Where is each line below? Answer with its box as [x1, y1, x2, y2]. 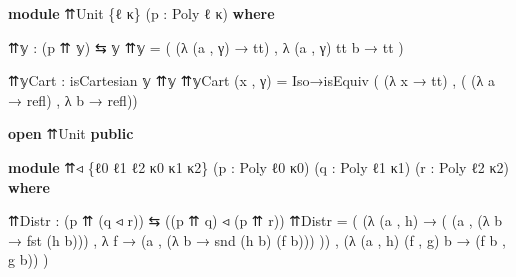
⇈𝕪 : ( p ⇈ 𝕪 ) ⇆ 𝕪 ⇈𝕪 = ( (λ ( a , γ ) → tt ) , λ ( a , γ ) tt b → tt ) [8, 36, 404, 57]
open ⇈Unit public [8, 123, 134, 144]
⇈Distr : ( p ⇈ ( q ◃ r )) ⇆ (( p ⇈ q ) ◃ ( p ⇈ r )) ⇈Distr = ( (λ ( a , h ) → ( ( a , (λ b [8, 210, 503, 231]
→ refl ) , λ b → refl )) [8, 89, 138, 110]
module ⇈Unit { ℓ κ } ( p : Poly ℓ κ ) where [8, 3, 275, 23]
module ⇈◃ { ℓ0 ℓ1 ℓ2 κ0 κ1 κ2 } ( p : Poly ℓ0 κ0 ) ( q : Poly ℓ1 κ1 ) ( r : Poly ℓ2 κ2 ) [8, 156, 510, 177]
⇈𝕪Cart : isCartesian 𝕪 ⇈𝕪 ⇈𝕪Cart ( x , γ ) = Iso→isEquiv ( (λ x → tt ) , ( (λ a [8, 70, 495, 91]
